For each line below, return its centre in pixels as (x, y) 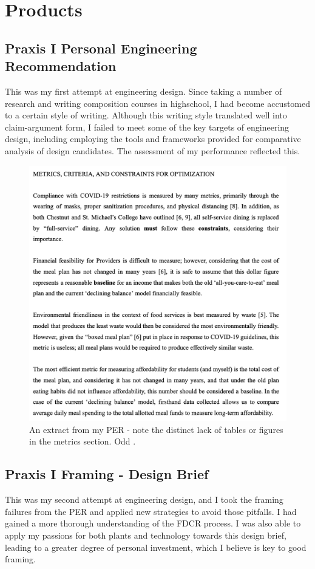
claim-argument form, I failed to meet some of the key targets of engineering (147, 127)
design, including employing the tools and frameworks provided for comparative (153, 139)
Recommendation (61, 66)
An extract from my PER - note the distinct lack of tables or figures (156, 429)
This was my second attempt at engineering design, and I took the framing (144, 499)
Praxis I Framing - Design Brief (107, 474)
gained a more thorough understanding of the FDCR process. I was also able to (153, 523)
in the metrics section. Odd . (83, 441)
